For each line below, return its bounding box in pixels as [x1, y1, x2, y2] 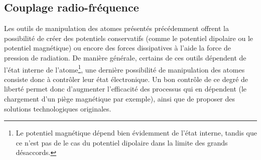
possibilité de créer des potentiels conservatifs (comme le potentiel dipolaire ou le [4, 32, 253, 43]
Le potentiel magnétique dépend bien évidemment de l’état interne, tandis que [16, 127, 257, 138]
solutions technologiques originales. [4, 103, 111, 113]
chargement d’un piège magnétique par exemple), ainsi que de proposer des [4, 93, 235, 104]
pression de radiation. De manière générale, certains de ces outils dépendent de [4, 52, 246, 62]
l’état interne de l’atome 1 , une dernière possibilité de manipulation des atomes [4, 62, 245, 74]
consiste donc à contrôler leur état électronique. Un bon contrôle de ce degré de [4, 73, 248, 84]
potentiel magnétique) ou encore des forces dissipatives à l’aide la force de [4, 42, 231, 53]
